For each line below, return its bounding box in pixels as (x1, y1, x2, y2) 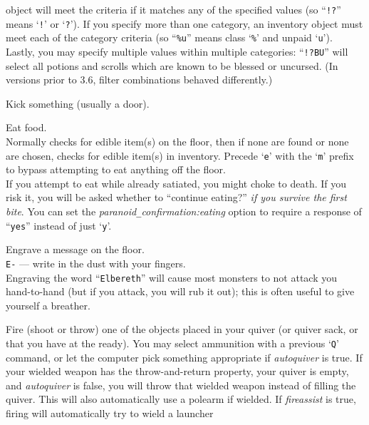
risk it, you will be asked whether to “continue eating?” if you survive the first (6, 190, 347, 205)
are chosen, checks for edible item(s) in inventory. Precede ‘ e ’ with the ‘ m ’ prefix (6, 148, 354, 163)
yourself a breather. (6, 297, 90, 312)
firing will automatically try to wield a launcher (6, 406, 214, 421)
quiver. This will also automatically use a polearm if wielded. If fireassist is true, (6, 391, 356, 406)
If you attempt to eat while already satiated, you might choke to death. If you (6, 175, 347, 190)
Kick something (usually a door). (6, 96, 150, 111)
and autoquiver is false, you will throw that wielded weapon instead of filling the (6, 377, 356, 392)
